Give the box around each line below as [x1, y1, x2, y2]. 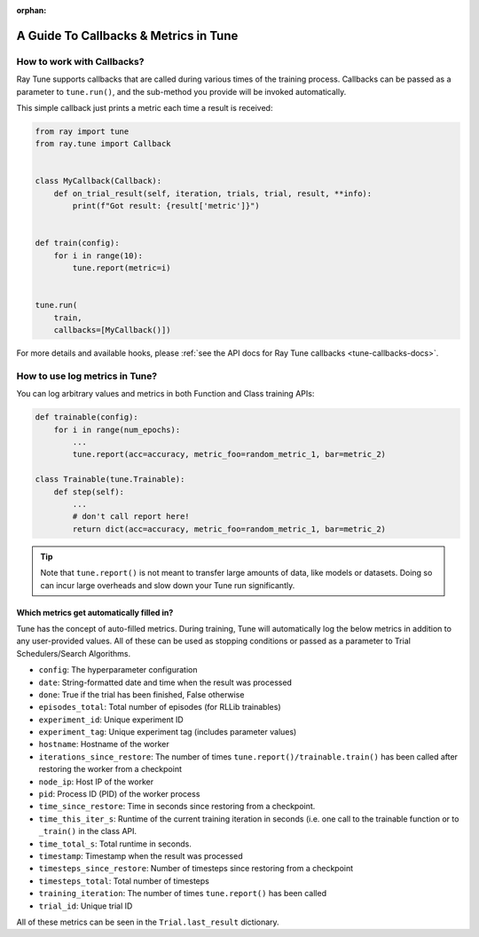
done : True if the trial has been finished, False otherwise [38, 689, 245, 700]
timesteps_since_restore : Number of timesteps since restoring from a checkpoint [38, 863, 354, 874]
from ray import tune [35, 126, 130, 137]
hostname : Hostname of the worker [38, 739, 170, 750]
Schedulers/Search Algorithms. [16, 648, 131, 658]
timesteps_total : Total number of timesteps [38, 875, 210, 886]
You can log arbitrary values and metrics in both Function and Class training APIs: [16, 389, 315, 399]
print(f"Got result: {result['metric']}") [72, 201, 261, 211]
